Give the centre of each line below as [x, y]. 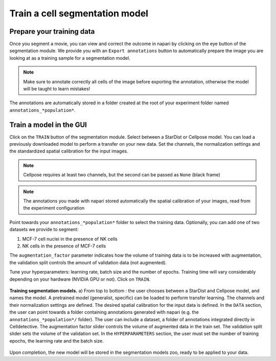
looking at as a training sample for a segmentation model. [70, 58]
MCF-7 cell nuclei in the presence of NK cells [70, 239]
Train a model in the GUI [48, 125]
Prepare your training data [52, 31]
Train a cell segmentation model [79, 13]
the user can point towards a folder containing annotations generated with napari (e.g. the [104, 312]
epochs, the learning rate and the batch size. [57, 341]
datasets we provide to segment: [44, 230]
